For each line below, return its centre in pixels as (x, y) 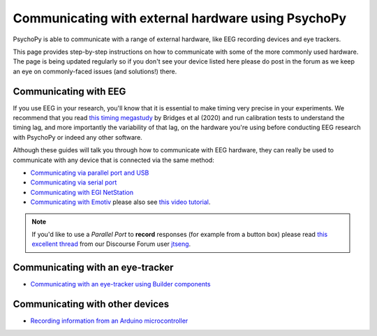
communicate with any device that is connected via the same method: (113, 160)
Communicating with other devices (91, 304)
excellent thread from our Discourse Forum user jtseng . (111, 244)
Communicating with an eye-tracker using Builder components (120, 284)
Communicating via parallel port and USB (90, 173)
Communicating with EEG (69, 91)
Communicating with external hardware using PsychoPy (180, 18)
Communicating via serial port (74, 182)
